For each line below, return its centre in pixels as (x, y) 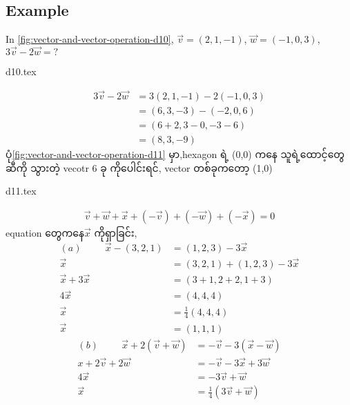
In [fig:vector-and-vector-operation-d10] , (90, 39)
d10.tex (21, 71)
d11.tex (21, 191)
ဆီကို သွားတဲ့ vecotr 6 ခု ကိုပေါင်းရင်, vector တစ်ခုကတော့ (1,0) (139, 167)
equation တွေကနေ (45, 232)
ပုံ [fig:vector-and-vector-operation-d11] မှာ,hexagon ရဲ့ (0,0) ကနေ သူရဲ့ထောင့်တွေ (175, 154)
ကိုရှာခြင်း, (116, 232)
